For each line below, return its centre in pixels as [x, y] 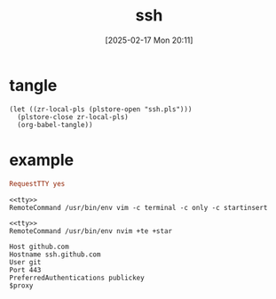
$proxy [21, 286]
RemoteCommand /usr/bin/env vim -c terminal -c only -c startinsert [138, 207]
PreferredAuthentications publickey [77, 278]
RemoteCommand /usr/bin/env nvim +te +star [91, 231]
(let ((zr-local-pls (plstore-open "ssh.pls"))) [101, 109]
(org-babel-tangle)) [55, 125]
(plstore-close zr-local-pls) [73, 117]
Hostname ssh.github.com [55, 255]
